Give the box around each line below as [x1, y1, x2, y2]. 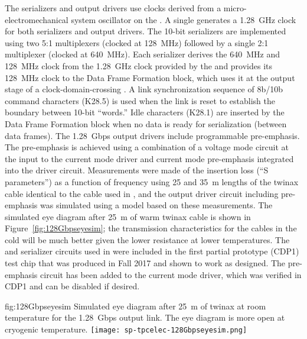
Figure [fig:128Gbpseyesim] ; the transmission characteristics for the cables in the [5, 222, 297, 234]
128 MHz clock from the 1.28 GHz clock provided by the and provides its [5, 59, 273, 72]
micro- [223, 2, 247, 14]
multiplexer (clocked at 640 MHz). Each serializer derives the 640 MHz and [5, 48, 280, 60]
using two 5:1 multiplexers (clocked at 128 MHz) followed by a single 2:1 [5, 36, 269, 49]
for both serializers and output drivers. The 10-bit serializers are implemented [5, 25, 286, 37]
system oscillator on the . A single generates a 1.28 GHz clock [71, 13, 296, 25]
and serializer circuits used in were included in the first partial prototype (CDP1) [5, 245, 299, 257]
